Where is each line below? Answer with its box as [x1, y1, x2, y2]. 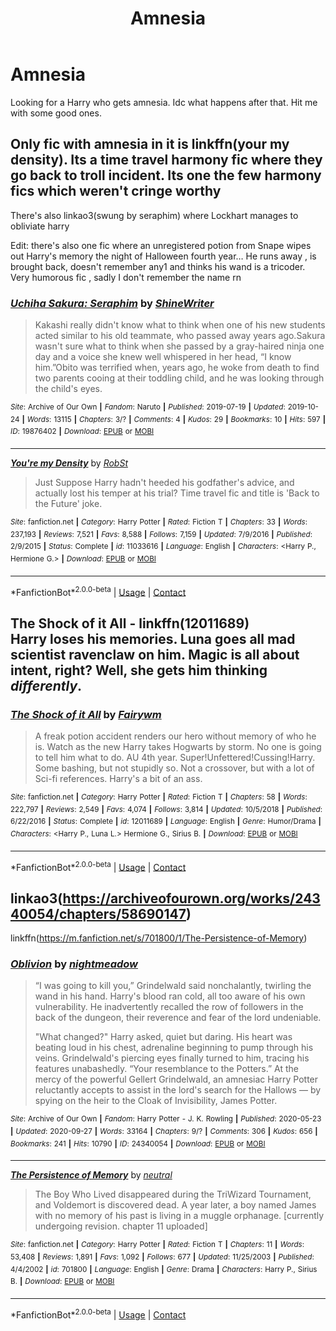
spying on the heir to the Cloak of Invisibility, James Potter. [34, 1095, 278, 1107]
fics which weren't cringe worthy [10, 183, 222, 200]
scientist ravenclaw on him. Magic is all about [10, 646, 300, 663]
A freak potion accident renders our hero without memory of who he [34, 730, 317, 742]
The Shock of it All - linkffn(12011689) [10, 615, 250, 632]
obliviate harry [10, 220, 70, 232]
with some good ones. [10, 107, 102, 119]
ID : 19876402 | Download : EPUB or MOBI [10, 427, 155, 437]
